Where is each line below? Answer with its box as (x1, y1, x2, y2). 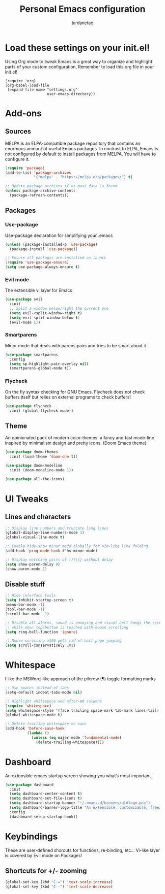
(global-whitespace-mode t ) (5, 713, 63, 718)
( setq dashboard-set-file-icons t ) (9, 796, 82, 801)
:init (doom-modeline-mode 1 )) (9, 467, 74, 472)
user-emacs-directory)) (47, 91, 96, 97)
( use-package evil (5, 297, 43, 302)
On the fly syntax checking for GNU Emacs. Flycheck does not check (5, 389, 145, 395)
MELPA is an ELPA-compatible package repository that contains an (5, 140, 140, 146)
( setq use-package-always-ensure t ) (5, 265, 80, 269)
